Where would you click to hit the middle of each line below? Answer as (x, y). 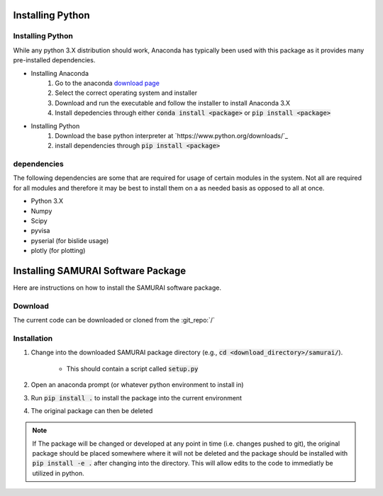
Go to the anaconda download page (107, 83)
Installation (33, 338)
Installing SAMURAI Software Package (100, 270)
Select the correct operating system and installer (126, 93)
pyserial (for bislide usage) (70, 240)
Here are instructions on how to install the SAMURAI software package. (117, 288)
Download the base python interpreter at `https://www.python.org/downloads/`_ (172, 135)
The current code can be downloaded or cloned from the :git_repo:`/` (114, 320)
